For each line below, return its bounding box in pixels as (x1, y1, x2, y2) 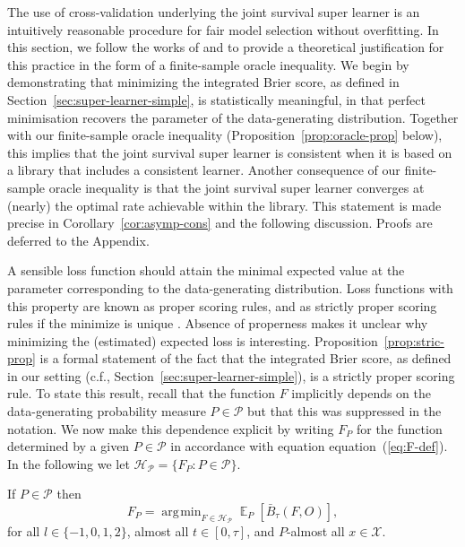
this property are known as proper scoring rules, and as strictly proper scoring (7, 296, 437, 315)
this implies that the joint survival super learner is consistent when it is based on (7, 143, 452, 161)
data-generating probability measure (7, 402, 206, 421)
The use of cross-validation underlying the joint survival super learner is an (7, 3, 420, 21)
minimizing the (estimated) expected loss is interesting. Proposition (7, 331, 378, 350)
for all (7, 522, 40, 541)
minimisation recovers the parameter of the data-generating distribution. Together (7, 108, 459, 126)
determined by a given (7, 437, 130, 456)
